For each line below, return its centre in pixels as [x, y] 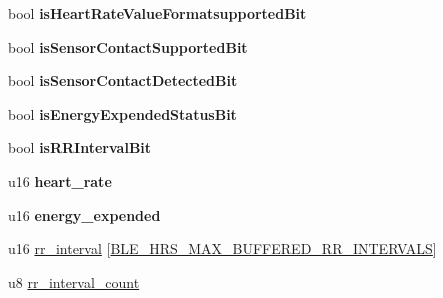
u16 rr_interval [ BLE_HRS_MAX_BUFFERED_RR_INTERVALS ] [222, 248]
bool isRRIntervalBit [80, 147]
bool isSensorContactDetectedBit [123, 80]
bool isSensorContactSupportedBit [128, 46]
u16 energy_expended [84, 214]
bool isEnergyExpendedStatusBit [122, 113]
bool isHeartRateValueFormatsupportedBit [157, 13]
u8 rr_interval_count [74, 281]
